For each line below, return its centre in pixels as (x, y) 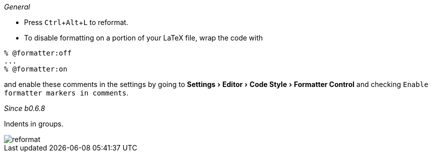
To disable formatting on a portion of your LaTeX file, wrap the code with (144, 38)
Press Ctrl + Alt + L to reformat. (76, 22)
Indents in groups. (34, 124)
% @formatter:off (38, 53)
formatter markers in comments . (66, 93)
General (17, 7)
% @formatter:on (36, 69)
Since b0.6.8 (25, 108)
